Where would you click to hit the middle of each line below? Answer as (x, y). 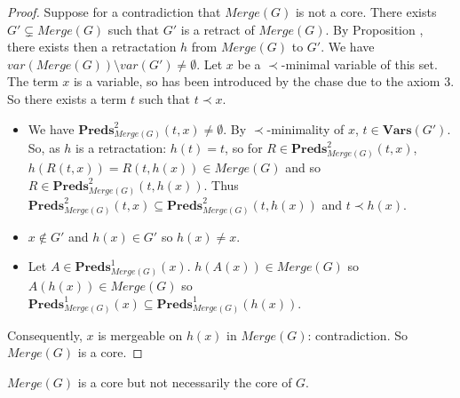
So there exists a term (67, 98)
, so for (244, 148)
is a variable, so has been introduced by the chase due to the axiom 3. (264, 81)
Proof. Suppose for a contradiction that (114, 12)
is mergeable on (140, 334)
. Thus (221, 184)
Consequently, (45, 334)
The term (33, 81)
